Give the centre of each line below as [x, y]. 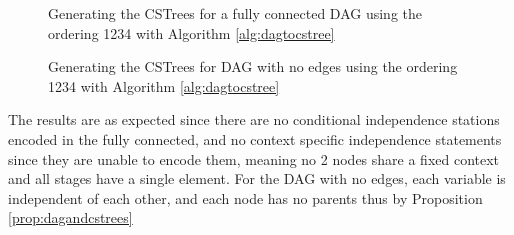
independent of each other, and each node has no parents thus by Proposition [245, 197]
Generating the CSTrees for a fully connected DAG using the [235, 13]
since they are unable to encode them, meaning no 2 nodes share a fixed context [254, 158]
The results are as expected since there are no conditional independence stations [254, 119]
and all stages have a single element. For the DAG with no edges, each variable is [257, 178]
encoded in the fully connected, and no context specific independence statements [255, 138]
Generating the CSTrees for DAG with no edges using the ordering [253, 66]
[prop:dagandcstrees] [70, 217]
